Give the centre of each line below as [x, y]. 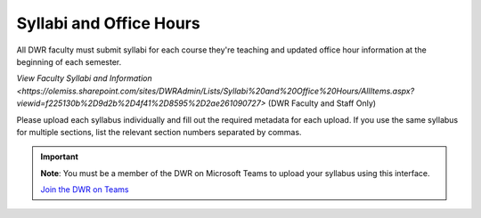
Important [60, 157]
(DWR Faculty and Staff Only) [322, 103]
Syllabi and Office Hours [108, 23]
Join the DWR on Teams [85, 190]
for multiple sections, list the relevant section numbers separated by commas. [159, 132]
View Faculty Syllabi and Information [84, 78]
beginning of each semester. [69, 61]
